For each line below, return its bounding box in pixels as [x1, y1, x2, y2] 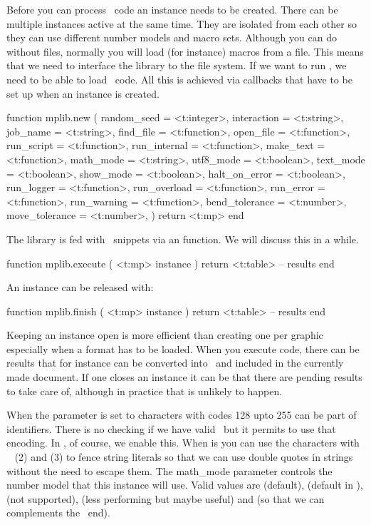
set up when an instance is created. [6, 86, 160, 101]
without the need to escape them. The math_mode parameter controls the [6, 463, 333, 478]
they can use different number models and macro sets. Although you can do [6, 30, 337, 45]
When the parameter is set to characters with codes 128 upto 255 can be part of [6, 407, 357, 422]
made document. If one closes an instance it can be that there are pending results [6, 369, 362, 384]
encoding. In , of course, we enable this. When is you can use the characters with [6, 435, 360, 450]
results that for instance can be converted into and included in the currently [6, 355, 344, 370]
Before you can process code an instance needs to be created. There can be [6, 2, 338, 16]
